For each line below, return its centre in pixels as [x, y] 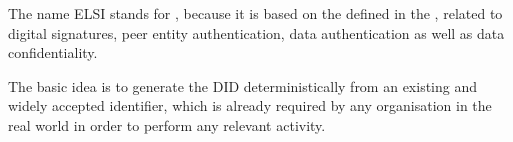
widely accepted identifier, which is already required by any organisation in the [250, 105]
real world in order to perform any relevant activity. [167, 124]
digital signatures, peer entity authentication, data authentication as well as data [256, 32]
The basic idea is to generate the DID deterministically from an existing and [243, 85]
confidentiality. [53, 52]
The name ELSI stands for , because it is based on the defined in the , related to [255, 13]
